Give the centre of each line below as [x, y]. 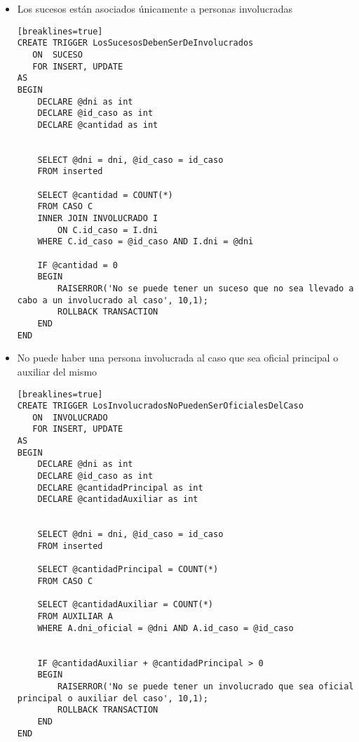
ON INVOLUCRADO [70, 417]
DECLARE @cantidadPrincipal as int [120, 488]
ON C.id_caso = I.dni [108, 230]
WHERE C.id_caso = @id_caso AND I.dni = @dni [145, 242]
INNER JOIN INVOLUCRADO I [98, 219]
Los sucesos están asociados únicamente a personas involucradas [155, 8]
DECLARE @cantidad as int [98, 125]
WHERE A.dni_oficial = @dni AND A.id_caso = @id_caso [165, 628]
